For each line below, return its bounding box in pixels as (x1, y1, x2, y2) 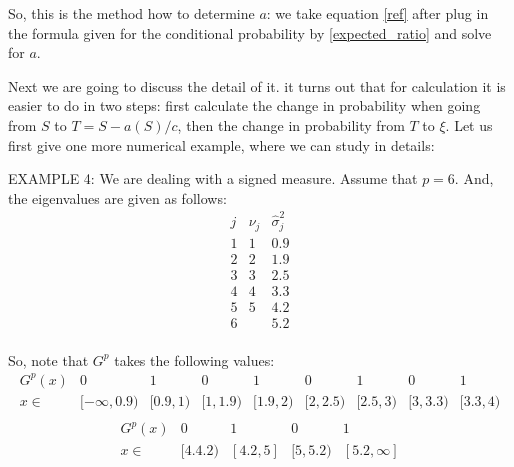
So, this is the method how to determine (8, 3, 255, 23)
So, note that (8, 349, 89, 370)
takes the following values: (114, 349, 275, 370)
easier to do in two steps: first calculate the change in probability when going (8, 95, 481, 116)
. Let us (445, 114, 493, 135)
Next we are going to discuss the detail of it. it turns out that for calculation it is (8, 75, 506, 96)
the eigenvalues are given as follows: (8, 187, 227, 208)
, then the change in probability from (177, 114, 405, 135)
